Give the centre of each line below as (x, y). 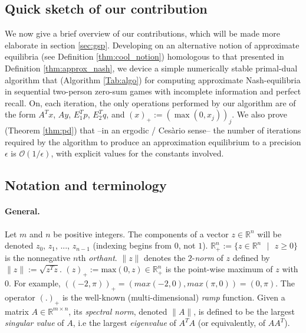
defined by (251, 257)
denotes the (165, 257)
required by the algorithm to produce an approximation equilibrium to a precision (153, 141)
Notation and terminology (86, 185)
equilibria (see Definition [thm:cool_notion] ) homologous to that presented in (144, 56)
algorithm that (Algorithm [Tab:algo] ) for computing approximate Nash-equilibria (153, 79)
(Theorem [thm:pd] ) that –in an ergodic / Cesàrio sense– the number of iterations (153, 130)
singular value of (34, 323)
